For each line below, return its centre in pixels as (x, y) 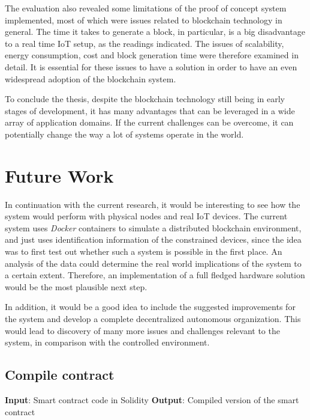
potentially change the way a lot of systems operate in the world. (124, 134)
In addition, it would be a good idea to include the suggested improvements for (150, 307)
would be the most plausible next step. (76, 286)
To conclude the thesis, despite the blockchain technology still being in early (145, 99)
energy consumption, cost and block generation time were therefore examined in (152, 55)
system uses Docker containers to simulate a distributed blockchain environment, (153, 227)
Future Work (59, 175)
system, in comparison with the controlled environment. (107, 342)
